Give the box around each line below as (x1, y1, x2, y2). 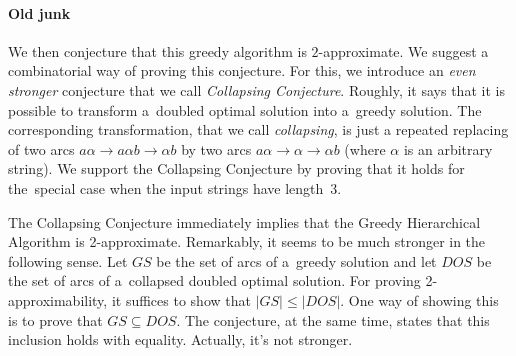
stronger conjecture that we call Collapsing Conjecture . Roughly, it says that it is (8, 79, 505, 100)
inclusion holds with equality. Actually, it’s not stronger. (8, 329, 353, 350)
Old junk (8, 2, 71, 23)
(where (344, 138, 386, 159)
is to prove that (8, 309, 103, 330)
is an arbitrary (403, 138, 493, 159)
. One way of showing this (340, 289, 499, 310)
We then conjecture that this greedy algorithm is (8, 40, 307, 61)
